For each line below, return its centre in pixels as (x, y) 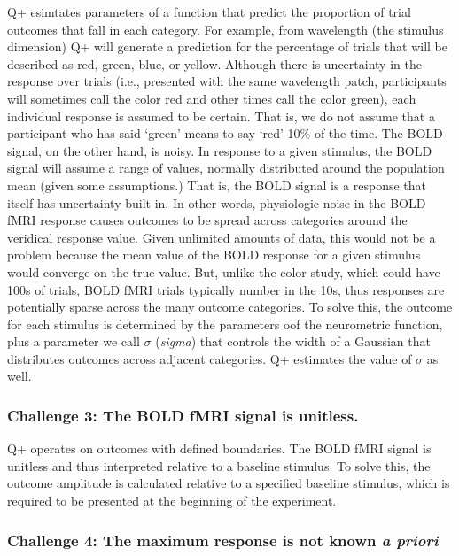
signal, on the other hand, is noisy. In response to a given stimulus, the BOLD (220, 150)
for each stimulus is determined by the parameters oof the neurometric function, (225, 324)
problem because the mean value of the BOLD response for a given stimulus (214, 255)
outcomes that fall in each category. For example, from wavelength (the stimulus (226, 29)
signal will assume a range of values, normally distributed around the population (226, 168)
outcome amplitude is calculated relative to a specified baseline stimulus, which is (229, 483)
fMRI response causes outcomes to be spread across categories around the (207, 220)
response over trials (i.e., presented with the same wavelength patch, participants (227, 81)
